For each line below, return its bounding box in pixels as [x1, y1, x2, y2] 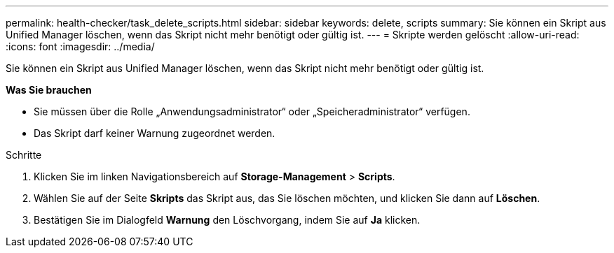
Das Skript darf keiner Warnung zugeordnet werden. [34, 127, 275, 139]
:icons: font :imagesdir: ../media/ [6, 41, 155, 52]
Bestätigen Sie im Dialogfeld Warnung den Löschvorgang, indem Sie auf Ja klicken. [34, 214, 421, 226]
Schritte [6, 149, 42, 161]
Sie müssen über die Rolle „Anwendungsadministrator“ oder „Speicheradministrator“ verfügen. [34, 106, 470, 117]
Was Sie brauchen [6, 84, 92, 96]
